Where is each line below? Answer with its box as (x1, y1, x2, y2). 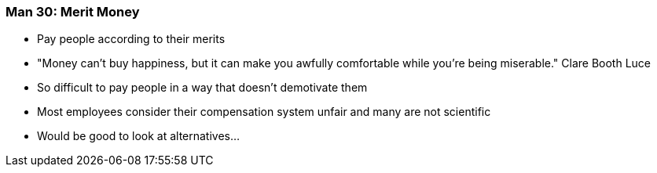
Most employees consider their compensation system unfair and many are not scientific (37, 105, 491, 119)
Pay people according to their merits (37, 32, 226, 46)
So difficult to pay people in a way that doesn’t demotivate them (37, 81, 368, 95)
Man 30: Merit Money (6, 4, 140, 20)
